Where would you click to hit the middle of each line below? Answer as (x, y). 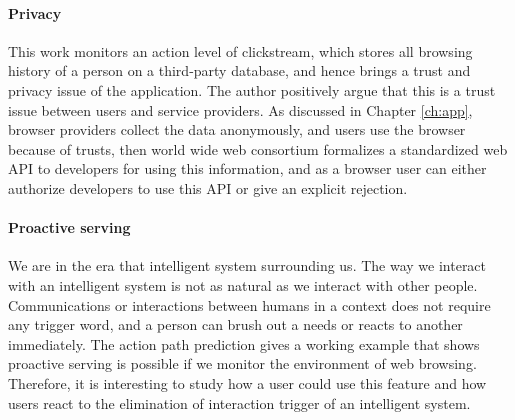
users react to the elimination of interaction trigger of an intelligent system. (239, 402)
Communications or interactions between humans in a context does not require (249, 304)
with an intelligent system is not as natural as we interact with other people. (243, 284)
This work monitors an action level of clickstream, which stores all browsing (240, 50)
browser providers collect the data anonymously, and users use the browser (237, 129)
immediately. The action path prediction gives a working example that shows (244, 343)
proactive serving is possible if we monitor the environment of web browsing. (242, 363)
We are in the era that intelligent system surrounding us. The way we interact (247, 265)
